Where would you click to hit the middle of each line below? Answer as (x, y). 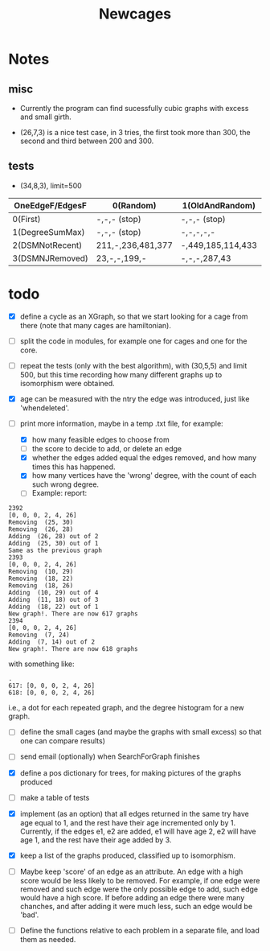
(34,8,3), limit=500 (51, 185)
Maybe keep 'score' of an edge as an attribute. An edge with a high (131, 871)
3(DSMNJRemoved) (50, 258)
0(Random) (134, 205)
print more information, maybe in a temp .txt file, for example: (121, 424)
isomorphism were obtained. (67, 383)
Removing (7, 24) (39, 635)
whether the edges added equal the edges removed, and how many (144, 458)
